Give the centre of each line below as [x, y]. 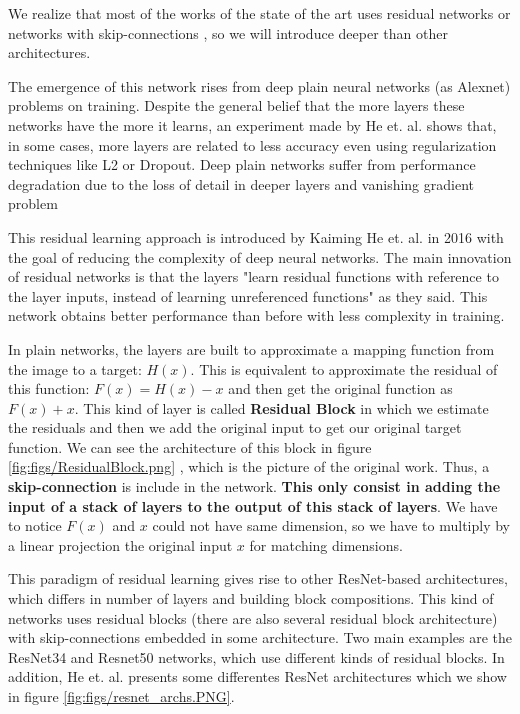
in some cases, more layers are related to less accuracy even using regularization [252, 144]
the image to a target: [75, 368]
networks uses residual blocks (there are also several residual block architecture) [253, 617]
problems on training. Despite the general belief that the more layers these [236, 105]
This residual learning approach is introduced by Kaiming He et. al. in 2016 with [256, 236]
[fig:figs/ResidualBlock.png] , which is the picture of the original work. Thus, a [249, 466]
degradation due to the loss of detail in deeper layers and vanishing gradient [241, 183]
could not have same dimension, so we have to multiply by [331, 525]
